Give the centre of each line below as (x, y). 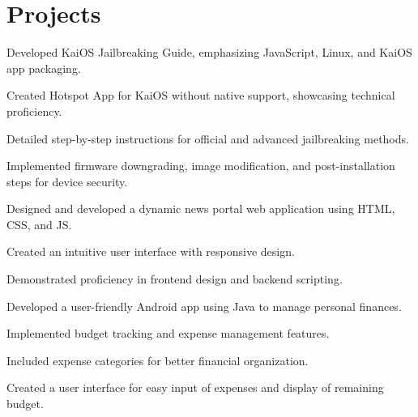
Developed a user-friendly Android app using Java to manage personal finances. (204, 306)
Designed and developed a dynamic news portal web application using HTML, (201, 208)
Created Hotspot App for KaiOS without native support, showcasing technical (201, 95)
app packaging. (44, 68)
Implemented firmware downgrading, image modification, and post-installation (201, 166)
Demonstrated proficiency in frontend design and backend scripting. (175, 279)
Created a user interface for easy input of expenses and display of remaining (195, 387)
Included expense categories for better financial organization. (158, 360)
